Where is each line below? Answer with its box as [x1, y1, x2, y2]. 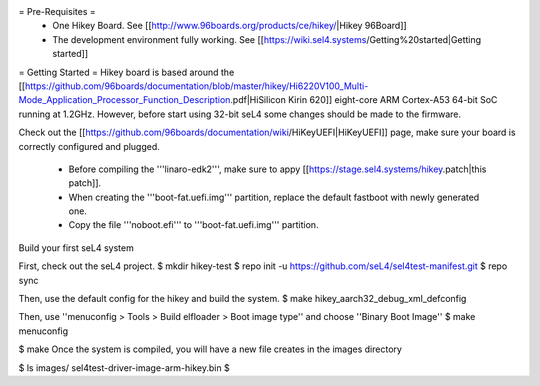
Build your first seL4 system [18, 241, 134, 254]
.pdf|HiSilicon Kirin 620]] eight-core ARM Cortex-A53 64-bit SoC [230, 94, 498, 106]
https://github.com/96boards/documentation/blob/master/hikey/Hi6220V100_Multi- [25, 80, 369, 92]
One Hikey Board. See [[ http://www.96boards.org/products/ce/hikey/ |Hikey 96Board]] [52, 20, 407, 32]
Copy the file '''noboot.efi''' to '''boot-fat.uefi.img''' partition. [68, 219, 319, 231]
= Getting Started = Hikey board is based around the [18, 66, 235, 78]
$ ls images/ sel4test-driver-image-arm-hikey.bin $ [18, 361, 230, 374]
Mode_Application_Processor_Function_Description [18, 94, 231, 106]
